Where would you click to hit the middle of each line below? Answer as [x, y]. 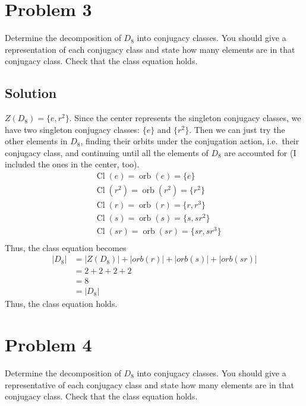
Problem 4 [48, 344]
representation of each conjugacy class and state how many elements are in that [150, 49]
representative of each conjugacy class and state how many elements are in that [149, 384]
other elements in [36, 141]
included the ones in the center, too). [72, 164]
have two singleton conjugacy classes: [72, 129]
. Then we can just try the [237, 129]
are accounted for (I [260, 152]
